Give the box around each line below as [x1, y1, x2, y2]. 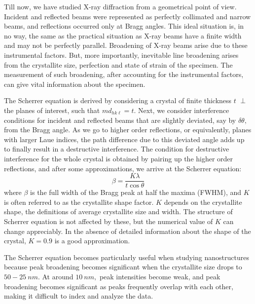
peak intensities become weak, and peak [99, 271, 220, 281]
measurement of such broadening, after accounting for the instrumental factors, [4, 69, 244, 79]
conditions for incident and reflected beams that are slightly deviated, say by [4, 114, 236, 125]
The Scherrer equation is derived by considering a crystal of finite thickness [4, 95, 232, 106]
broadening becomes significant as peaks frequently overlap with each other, [4, 281, 233, 291]
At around [42, 271, 73, 281]
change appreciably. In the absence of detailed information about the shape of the [4, 226, 251, 236]
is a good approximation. [54, 235, 130, 246]
